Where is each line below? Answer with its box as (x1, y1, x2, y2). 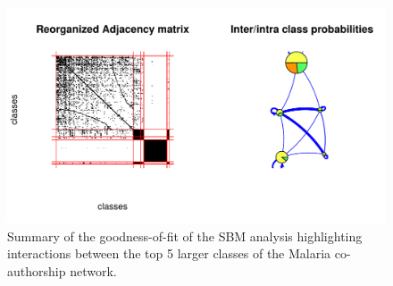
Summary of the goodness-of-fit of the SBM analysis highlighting (7, 226, 363, 245)
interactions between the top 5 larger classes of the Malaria (7, 244, 331, 263)
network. (70, 262, 117, 280)
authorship (7, 262, 66, 280)
